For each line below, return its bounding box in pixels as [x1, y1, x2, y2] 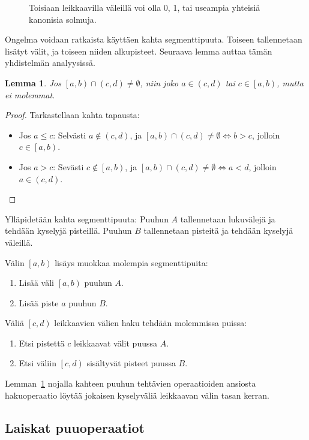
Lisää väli [19, 276, 55, 289]
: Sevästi [53, 160, 84, 173]
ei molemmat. [5, 88, 55, 101]
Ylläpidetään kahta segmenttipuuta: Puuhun [5, 212, 169, 225]
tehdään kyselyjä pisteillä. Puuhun [5, 224, 132, 237]
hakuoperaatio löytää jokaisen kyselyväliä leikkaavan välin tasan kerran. [5, 388, 269, 401]
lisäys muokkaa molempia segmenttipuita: [55, 256, 208, 269]
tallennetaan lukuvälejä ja [180, 212, 275, 225]
